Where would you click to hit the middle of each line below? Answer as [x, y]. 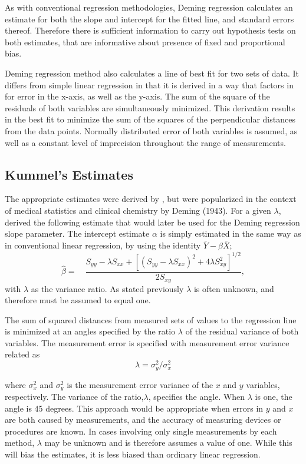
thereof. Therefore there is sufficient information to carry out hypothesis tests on [150, 30]
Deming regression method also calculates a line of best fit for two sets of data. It [152, 73]
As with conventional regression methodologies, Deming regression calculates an [149, 7]
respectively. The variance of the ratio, [74, 397]
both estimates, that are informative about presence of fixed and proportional [145, 42]
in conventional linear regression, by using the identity [103, 245]
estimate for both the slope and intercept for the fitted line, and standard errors [149, 19]
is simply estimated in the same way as [231, 233]
